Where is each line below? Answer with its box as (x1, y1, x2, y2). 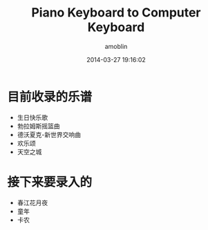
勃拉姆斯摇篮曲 (17, 122, 60, 130)
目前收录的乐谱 (7, 89, 93, 105)
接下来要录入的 (7, 174, 93, 190)
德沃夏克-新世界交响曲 (17, 130, 82, 138)
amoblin (104, 42, 128, 50)
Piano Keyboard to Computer (30, 5, 202, 21)
